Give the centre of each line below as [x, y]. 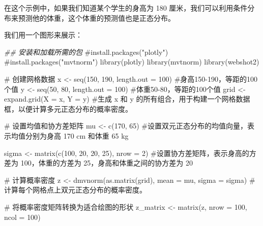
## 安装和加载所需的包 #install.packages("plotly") [86, 52]
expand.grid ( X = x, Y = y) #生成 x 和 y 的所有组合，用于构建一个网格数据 [127, 99]
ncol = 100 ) [22, 217]
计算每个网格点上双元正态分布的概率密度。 [75, 190]
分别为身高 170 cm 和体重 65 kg [77, 135]
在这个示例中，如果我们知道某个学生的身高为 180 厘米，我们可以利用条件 [126, 8]
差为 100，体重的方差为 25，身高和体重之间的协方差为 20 [98, 163]
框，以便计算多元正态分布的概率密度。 [68, 108]
